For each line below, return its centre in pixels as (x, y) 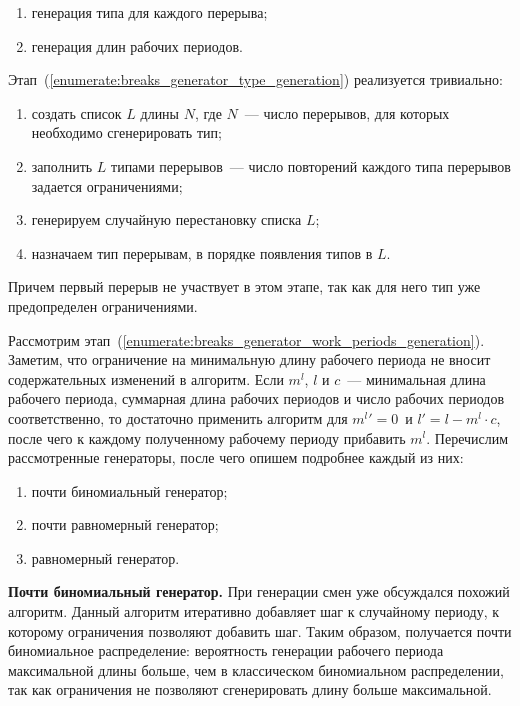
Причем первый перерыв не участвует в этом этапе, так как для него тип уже (244, 286)
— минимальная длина (416, 378)
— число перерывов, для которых (347, 112)
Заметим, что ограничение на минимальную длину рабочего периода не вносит (249, 359)
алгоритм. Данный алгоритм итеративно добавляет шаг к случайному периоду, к (254, 611)
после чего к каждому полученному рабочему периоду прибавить (207, 437)
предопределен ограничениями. (103, 305)
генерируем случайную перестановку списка (166, 219)
